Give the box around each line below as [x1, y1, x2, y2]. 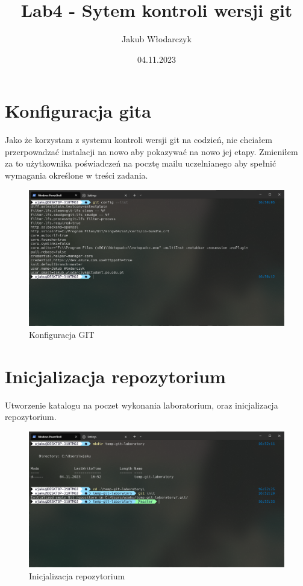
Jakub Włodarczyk [122, 33, 192, 45]
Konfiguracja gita [5, 98, 151, 123]
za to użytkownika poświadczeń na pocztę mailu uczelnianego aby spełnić [5, 157, 276, 170]
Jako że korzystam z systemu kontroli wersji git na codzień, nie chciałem [5, 133, 272, 146]
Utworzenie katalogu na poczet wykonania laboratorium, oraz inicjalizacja [5, 398, 278, 411]
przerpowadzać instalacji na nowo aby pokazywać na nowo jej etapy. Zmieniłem [5, 145, 298, 158]
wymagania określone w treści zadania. [5, 169, 148, 182]
